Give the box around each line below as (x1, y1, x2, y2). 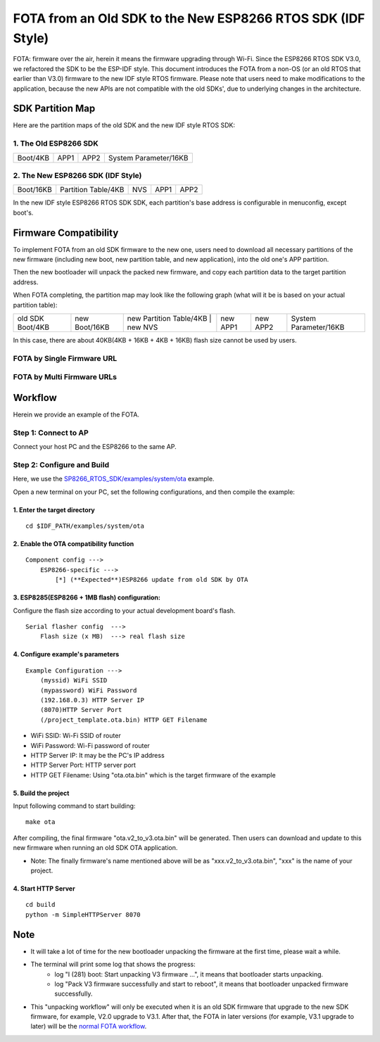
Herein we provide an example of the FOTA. (13, 410, 140, 419)
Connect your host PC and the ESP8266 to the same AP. (13, 443, 177, 451)
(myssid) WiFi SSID (39, 676, 108, 685)
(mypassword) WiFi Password (39, 686, 137, 694)
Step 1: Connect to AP (13, 428, 89, 438)
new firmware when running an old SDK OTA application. (13, 844, 178, 852)
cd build (25, 901, 56, 909)
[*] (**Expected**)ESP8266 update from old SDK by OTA (55, 576, 248, 584)
